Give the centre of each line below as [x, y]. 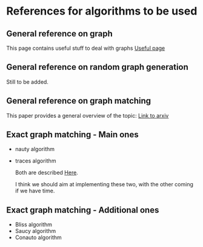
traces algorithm [35, 161]
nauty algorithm [35, 149]
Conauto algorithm [38, 237]
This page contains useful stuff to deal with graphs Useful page [86, 48]
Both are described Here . [47, 173]
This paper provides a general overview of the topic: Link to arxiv [88, 115]
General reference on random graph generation [98, 67]
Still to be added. [27, 82]
